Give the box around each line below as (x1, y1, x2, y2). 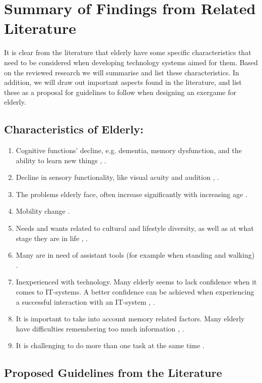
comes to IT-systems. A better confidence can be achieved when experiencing (16, 286, 254, 297)
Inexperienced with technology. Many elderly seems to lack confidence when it (16, 276, 257, 287)
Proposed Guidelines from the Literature (4, 365, 222, 380)
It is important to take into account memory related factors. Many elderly (16, 313, 245, 324)
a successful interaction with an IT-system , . (16, 296, 155, 307)
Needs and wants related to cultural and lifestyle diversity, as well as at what (16, 223, 254, 233)
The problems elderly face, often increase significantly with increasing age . (16, 188, 247, 199)
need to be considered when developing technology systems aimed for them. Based (4, 57, 258, 67)
